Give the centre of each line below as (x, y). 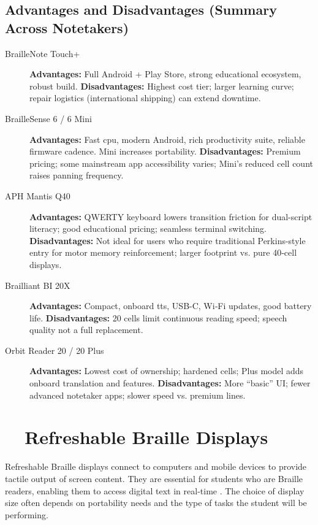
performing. (27, 514)
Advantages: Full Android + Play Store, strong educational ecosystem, (165, 74)
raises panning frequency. (77, 175)
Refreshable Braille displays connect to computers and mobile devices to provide (156, 466)
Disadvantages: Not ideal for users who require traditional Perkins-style (168, 240)
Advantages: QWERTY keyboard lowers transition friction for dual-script (171, 216)
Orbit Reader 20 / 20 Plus (55, 350)
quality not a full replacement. (86, 330)
